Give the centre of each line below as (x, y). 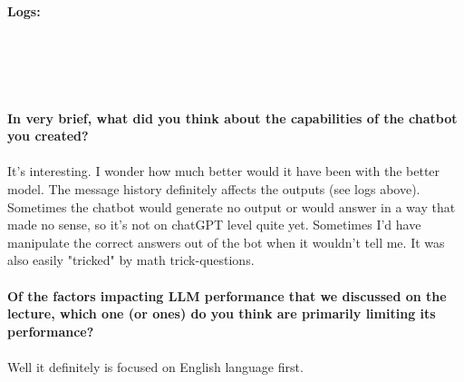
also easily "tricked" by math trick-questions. (131, 260)
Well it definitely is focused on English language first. (155, 366)
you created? (48, 136)
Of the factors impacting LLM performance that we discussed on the (227, 295)
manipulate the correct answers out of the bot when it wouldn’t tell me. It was (226, 242)
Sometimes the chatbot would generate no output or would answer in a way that (232, 206)
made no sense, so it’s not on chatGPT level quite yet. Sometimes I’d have (214, 225)
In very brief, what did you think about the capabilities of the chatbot (232, 118)
